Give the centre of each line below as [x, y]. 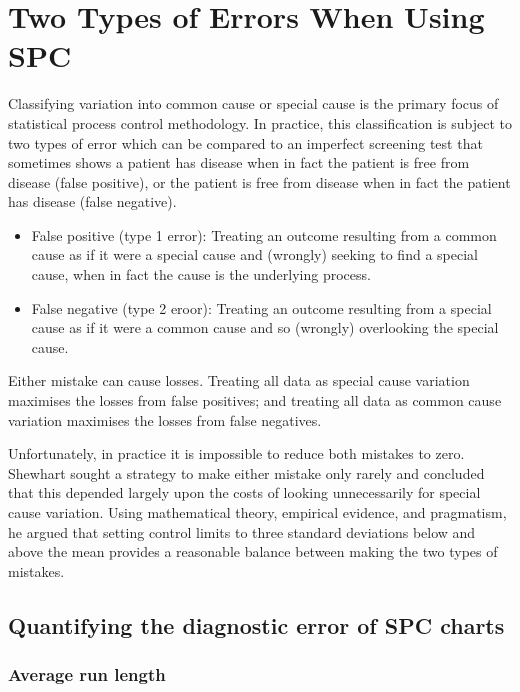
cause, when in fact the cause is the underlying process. [201, 274]
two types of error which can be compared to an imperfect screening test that [245, 142]
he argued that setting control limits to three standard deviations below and [242, 531]
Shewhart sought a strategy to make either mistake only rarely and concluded [246, 472]
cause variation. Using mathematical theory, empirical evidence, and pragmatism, [257, 512]
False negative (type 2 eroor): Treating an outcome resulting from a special [261, 307]
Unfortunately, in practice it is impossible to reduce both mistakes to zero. [236, 453]
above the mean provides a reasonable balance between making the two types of [253, 551]
